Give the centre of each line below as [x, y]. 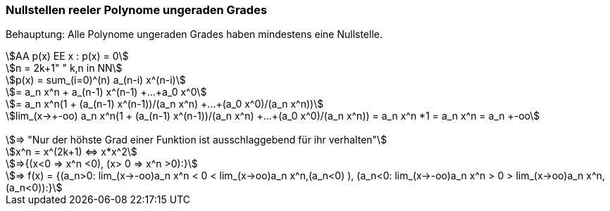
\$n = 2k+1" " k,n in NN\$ [64, 68]
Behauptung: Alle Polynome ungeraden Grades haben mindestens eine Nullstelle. [194, 34]
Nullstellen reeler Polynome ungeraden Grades [137, 10]
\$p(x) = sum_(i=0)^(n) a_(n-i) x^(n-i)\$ [96, 80]
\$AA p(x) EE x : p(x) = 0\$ [67, 56]
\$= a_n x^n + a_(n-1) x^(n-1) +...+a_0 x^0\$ [106, 92]
